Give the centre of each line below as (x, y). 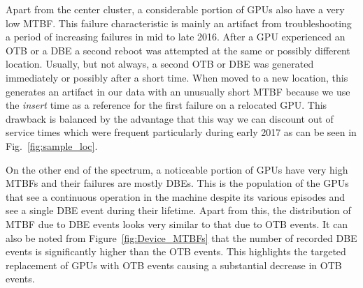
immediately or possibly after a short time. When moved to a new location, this (177, 77)
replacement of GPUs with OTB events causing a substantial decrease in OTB (174, 265)
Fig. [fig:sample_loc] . (52, 145)
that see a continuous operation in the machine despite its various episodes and (176, 196)
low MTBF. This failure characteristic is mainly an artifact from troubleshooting (179, 23)
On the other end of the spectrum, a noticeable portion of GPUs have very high (177, 169)
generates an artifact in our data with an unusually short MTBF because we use (178, 91)
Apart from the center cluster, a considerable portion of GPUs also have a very (175, 9)
